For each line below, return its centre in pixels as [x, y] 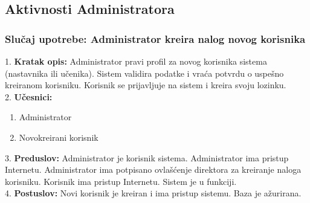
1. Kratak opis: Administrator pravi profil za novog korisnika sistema [136, 61]
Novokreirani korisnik [59, 137]
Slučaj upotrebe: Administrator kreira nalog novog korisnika [155, 38]
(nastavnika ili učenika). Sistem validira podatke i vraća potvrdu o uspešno [144, 73]
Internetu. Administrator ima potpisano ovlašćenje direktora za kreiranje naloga [153, 169]
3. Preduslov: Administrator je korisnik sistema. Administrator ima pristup [147, 157]
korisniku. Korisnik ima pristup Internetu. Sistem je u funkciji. [121, 181]
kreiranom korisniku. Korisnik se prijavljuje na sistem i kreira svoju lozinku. [146, 85]
